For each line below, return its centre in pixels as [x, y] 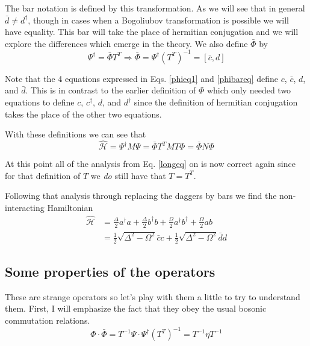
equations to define [40, 102]
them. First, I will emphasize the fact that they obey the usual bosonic [136, 308]
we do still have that [128, 175]
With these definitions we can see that [76, 134]
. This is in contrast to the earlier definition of [111, 90]
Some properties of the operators [110, 272]
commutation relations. [48, 320]
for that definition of [43, 175]
